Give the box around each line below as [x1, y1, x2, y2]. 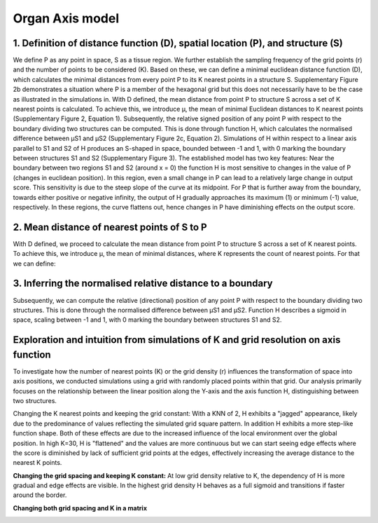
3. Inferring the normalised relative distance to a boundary [13, 278, 273, 290]
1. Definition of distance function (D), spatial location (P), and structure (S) [13, 37, 343, 49]
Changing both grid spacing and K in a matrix [13, 503, 147, 512]
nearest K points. [13, 459, 62, 467]
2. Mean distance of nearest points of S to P [13, 221, 207, 233]
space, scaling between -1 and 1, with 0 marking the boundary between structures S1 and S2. [13, 315, 282, 324]
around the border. [13, 491, 67, 499]
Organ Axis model [13, 11, 119, 26]
